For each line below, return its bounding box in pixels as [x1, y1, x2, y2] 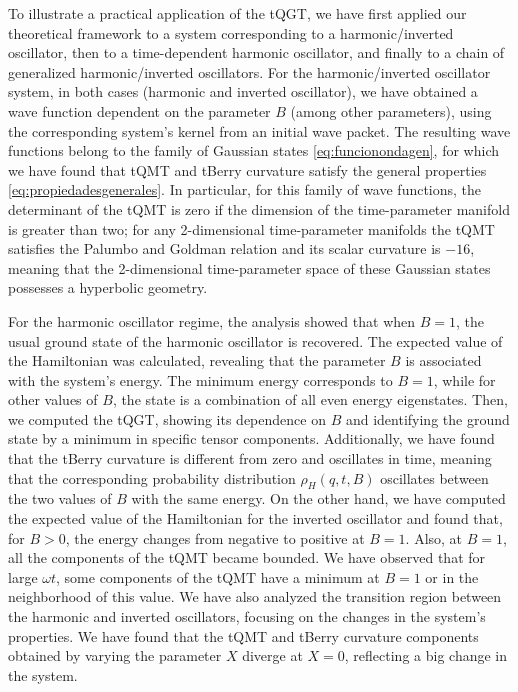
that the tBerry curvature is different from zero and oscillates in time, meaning [8, 448, 492, 469]
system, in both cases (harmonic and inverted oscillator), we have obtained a [8, 81, 478, 102]
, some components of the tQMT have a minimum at [56, 566, 380, 587]
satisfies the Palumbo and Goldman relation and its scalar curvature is [8, 238, 441, 259]
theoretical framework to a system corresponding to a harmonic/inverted [8, 22, 454, 43]
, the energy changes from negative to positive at [65, 527, 365, 548]
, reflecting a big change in [344, 645, 508, 666]
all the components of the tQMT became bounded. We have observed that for [8, 547, 486, 568]
